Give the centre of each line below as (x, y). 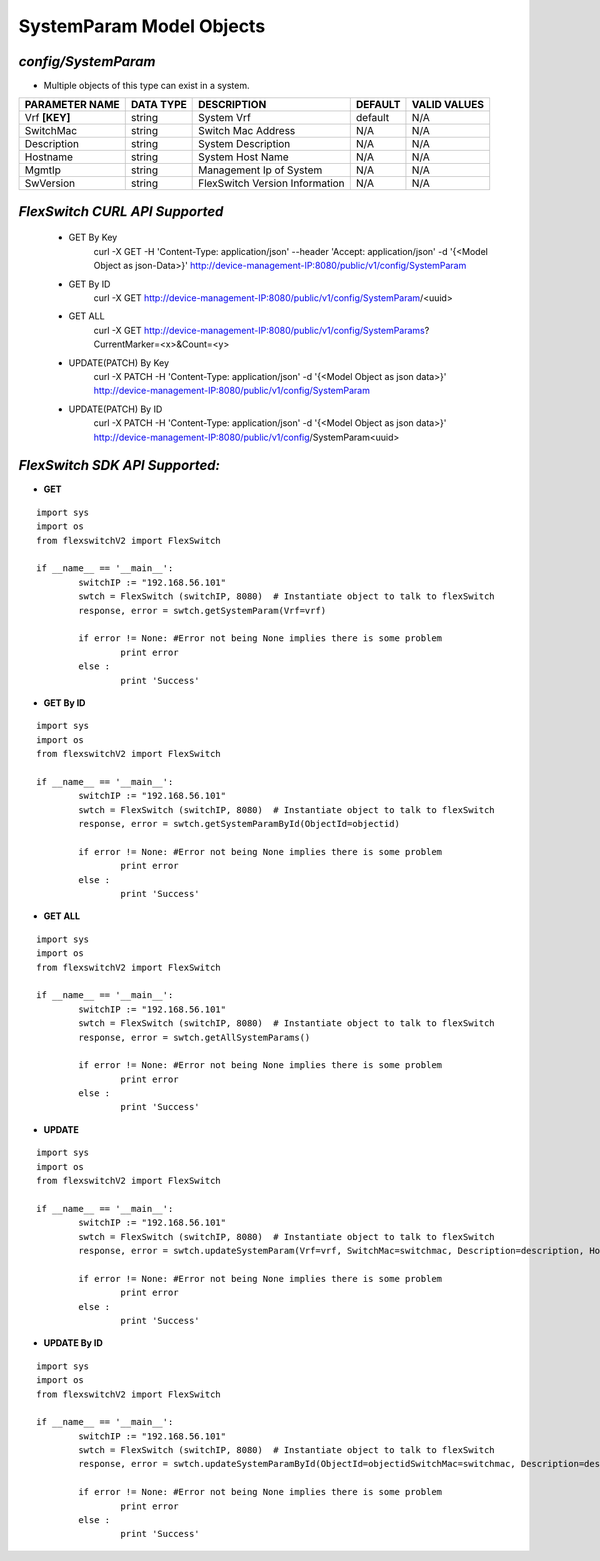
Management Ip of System (260, 170)
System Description (244, 144)
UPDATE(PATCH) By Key (119, 362)
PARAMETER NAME (72, 105)
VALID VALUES (448, 105)
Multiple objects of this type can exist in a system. (146, 86)
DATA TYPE (158, 105)
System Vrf (225, 118)
